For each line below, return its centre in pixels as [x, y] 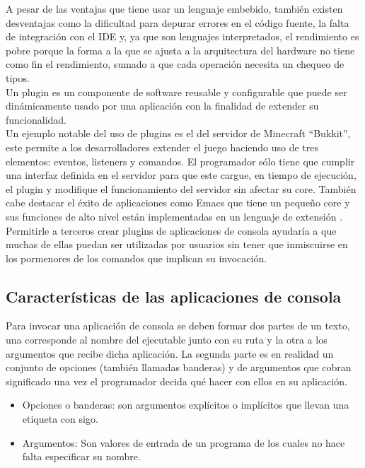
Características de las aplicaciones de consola [174, 296]
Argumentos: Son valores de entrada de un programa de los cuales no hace [184, 442]
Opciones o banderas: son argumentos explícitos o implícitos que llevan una [186, 405]
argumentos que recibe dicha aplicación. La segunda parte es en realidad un [170, 353]
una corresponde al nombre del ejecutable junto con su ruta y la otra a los [167, 340]
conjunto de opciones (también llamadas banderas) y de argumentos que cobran [179, 367]
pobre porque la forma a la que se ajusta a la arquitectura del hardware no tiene [180, 50]
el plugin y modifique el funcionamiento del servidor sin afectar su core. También [181, 188]
